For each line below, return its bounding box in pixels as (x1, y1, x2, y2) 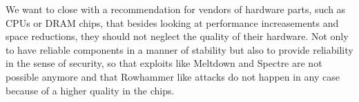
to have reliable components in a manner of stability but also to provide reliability (6, 42, 353, 57)
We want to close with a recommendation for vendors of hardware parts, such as (6, 2, 346, 16)
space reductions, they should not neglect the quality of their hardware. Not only (6, 29, 349, 43)
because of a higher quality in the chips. (6, 83, 175, 97)
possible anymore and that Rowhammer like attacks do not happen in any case (6, 69, 340, 83)
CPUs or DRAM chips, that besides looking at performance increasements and (6, 15, 339, 30)
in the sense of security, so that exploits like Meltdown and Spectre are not (6, 56, 322, 70)
